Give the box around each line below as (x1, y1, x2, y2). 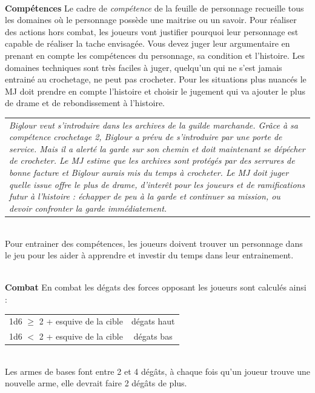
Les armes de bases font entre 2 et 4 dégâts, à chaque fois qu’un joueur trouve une (5, 364, 310, 377)
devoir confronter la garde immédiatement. (9, 201, 167, 214)
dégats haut (131, 315, 175, 327)
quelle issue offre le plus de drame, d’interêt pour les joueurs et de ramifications (9, 178, 305, 190)
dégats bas (133, 330, 173, 343)
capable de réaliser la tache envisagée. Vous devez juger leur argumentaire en (5, 37, 290, 50)
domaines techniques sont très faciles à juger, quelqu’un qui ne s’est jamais (5, 61, 282, 73)
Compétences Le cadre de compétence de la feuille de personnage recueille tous (5, 1, 304, 14)
